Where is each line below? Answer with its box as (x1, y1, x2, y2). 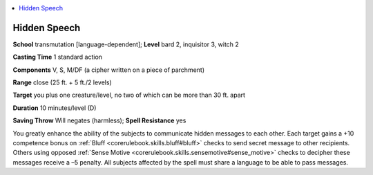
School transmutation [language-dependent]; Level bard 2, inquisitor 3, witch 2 (12, 40, 240, 48)
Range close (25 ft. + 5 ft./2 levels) (12, 78, 112, 86)
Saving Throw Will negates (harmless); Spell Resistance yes (12, 116, 186, 125)
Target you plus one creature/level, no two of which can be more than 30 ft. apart (12, 91, 245, 100)
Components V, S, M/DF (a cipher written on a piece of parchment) (12, 66, 205, 74)
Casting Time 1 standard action (12, 53, 103, 62)
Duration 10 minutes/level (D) (12, 104, 97, 112)
